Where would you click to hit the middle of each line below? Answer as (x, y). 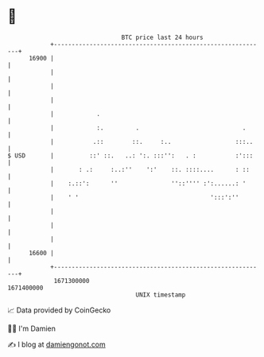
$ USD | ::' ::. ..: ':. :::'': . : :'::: (130, 155)
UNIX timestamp (161, 295)
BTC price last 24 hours (162, 37)
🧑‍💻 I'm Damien (32, 328)
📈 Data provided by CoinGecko (59, 310)
